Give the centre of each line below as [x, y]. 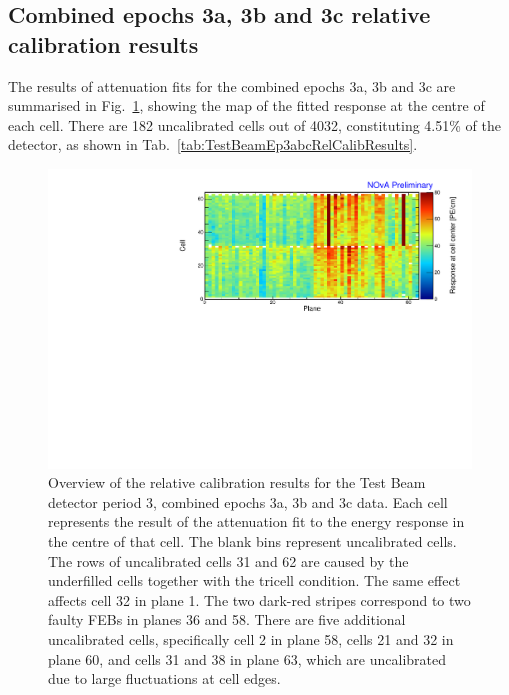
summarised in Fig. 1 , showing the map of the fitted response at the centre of [246, 105]
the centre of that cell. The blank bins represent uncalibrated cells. [252, 541]
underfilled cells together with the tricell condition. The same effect [254, 580]
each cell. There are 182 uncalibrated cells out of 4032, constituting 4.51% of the [254, 124]
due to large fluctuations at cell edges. [164, 678]
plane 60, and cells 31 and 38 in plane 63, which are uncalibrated [247, 658]
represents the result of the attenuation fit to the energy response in [256, 521]
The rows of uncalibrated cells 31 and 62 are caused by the [228, 560]
